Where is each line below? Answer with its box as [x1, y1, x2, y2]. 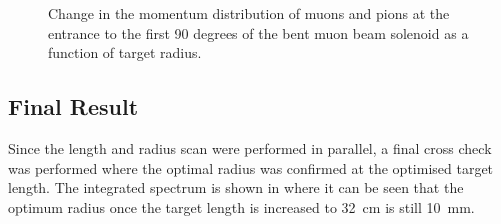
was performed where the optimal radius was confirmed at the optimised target [8, 157, 494, 178]
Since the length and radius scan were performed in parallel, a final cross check [8, 137, 492, 158]
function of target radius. [48, 42, 202, 63]
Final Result [8, 91, 139, 122]
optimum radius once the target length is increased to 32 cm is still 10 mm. [8, 196, 475, 217]
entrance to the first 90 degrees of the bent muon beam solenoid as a [48, 22, 469, 43]
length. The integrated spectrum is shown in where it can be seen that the [8, 177, 464, 198]
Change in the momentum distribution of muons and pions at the [48, 3, 450, 23]
